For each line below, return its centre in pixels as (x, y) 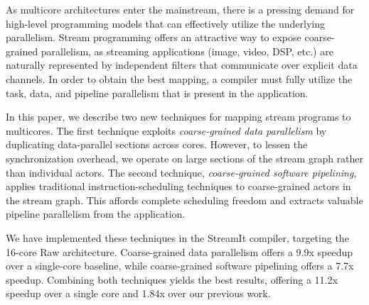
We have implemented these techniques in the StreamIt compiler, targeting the (177, 237)
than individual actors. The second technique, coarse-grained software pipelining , (181, 172)
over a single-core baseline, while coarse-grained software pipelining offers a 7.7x (180, 266)
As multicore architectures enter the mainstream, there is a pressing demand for (180, 9)
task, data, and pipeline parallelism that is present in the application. (157, 93)
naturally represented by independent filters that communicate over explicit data (182, 65)
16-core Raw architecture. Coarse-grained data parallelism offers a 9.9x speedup (180, 251)
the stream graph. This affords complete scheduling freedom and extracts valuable (184, 200)
